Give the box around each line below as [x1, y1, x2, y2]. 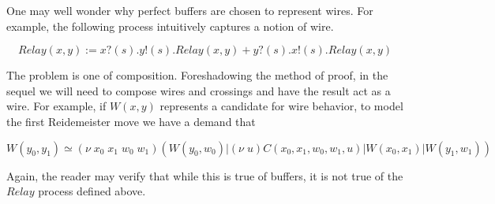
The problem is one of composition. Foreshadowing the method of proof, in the [6, 67, 388, 83]
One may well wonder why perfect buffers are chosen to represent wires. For [6, 2, 373, 18]
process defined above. [38, 183, 146, 199]
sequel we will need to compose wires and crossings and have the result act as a [6, 82, 391, 98]
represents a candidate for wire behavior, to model [159, 98, 403, 114]
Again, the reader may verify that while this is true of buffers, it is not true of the [6, 167, 403, 184]
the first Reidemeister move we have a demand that [6, 113, 256, 129]
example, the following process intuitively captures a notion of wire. [6, 17, 334, 34]
